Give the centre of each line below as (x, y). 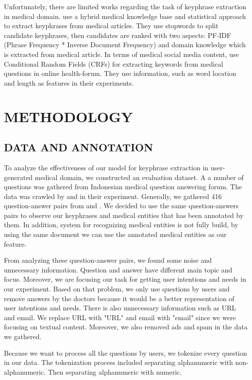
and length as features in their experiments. (69, 82)
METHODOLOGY (68, 116)
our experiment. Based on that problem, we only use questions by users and (117, 289)
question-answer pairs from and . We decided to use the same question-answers (121, 206)
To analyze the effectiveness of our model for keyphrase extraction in (106, 167)
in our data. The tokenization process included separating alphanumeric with (118, 362)
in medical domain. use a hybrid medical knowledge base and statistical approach (125, 16)
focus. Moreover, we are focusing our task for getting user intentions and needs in (125, 279)
